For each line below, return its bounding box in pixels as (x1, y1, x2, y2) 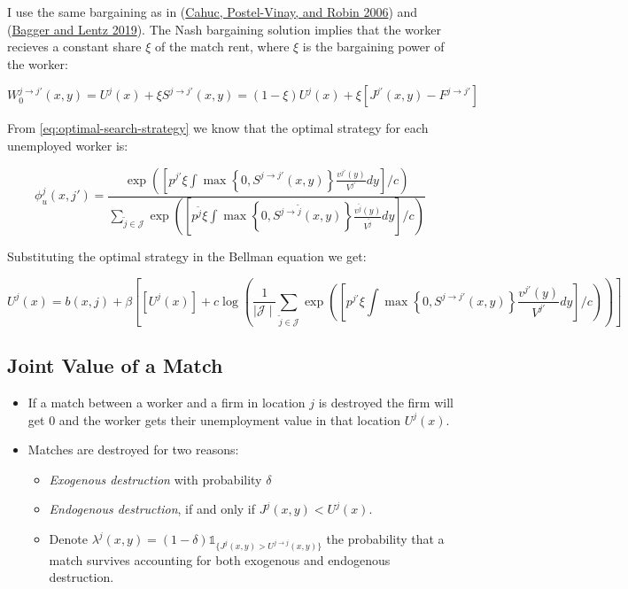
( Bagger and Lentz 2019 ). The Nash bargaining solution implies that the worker (7, 19, 442, 38)
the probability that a (326, 530, 445, 548)
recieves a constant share (7, 37, 142, 56)
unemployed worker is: (7, 136, 128, 154)
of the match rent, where (155, 37, 290, 56)
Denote (49, 530, 88, 548)
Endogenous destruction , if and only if (49, 500, 256, 518)
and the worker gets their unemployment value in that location (58, 410, 400, 429)
